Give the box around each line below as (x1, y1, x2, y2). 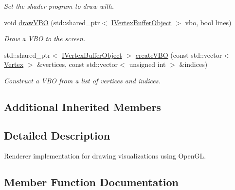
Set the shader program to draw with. (4, 1, 114, 11)
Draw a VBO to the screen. (4, 33, 86, 44)
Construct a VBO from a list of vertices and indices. (4, 75, 161, 85)
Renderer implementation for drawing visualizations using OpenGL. (4, 150, 206, 160)
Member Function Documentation (4, 174, 179, 189)
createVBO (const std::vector (135, 49, 222, 60)
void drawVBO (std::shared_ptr (4, 17, 100, 27)
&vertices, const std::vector (37, 59, 118, 69)
